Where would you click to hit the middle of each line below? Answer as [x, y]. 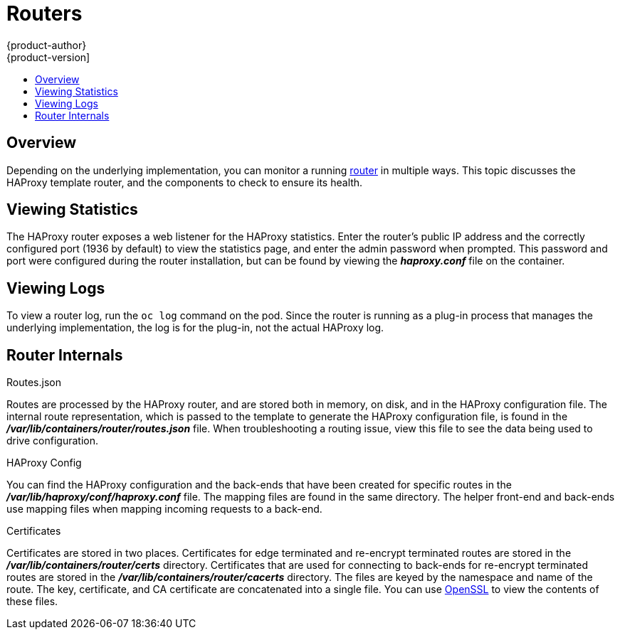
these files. [32, 602]
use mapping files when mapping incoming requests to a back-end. [164, 509]
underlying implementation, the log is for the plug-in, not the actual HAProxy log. [195, 328]
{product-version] [48, 57]
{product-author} [47, 45]
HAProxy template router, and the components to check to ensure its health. [185, 182]
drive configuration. [52, 441]
